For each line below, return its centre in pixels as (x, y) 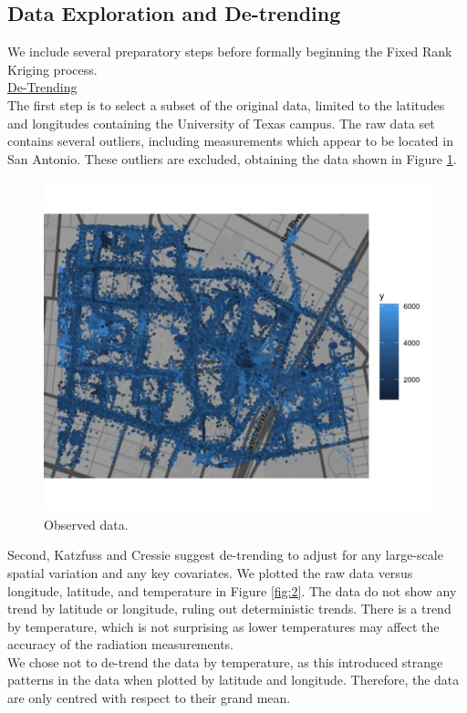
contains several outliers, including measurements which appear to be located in (230, 141)
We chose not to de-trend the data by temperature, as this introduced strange (225, 661)
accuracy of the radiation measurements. (120, 644)
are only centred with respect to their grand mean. (149, 698)
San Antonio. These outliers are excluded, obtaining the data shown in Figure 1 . (232, 158)
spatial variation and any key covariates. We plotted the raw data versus (210, 572)
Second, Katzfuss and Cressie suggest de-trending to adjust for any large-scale (225, 555)
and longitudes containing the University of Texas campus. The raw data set (221, 123)
